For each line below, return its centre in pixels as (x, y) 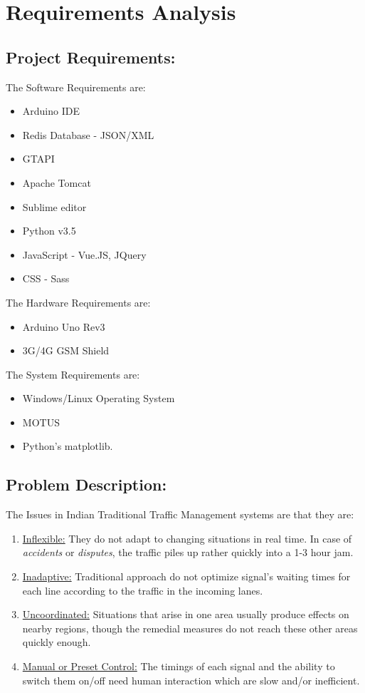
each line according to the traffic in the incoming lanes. (143, 590)
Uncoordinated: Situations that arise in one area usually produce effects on (186, 614)
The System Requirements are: (73, 374)
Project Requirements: (91, 57)
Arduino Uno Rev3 (64, 326)
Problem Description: (86, 484)
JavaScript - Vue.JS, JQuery (84, 254)
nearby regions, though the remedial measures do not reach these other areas (190, 628)
